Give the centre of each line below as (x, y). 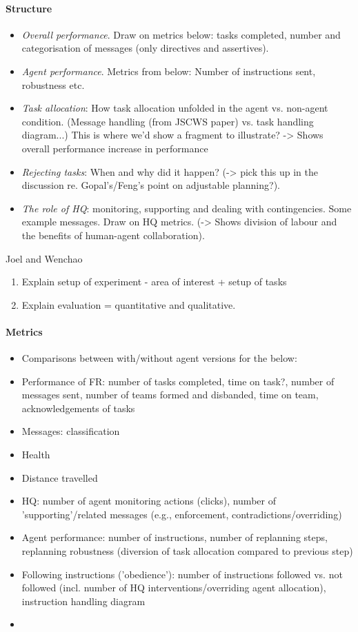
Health (36, 455)
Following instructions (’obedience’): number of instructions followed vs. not (182, 574)
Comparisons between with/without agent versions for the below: (159, 358)
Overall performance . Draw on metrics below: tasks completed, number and (181, 34)
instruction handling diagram (83, 601)
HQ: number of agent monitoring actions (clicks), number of (149, 501)
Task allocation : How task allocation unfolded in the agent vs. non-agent (175, 108)
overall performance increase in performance (115, 148)
